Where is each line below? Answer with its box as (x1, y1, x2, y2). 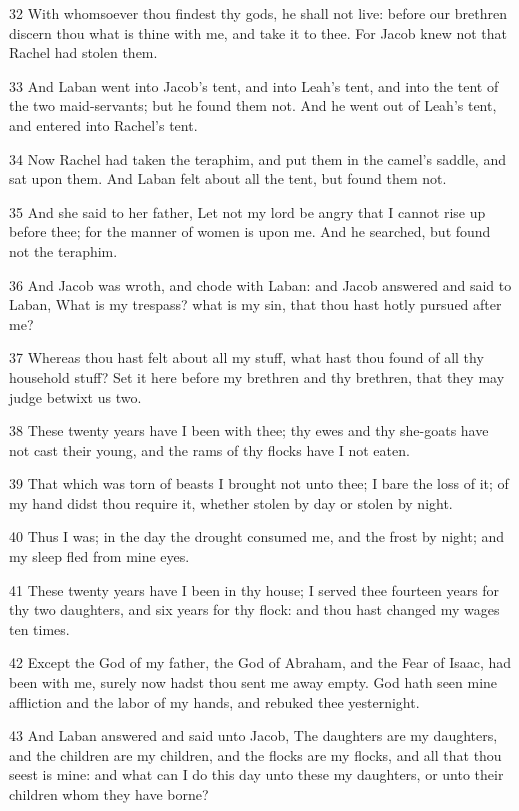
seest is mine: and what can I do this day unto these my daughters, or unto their (9, 764, 504, 785)
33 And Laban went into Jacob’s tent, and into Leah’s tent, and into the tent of (9, 75, 499, 96)
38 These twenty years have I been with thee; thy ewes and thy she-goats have (9, 420, 489, 441)
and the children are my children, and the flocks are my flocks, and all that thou (9, 744, 502, 765)
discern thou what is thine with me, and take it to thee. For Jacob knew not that (9, 22, 508, 43)
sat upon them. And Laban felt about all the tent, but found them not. (9, 168, 447, 189)
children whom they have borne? (9, 784, 209, 804)
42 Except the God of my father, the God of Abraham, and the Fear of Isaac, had (9, 652, 512, 673)
